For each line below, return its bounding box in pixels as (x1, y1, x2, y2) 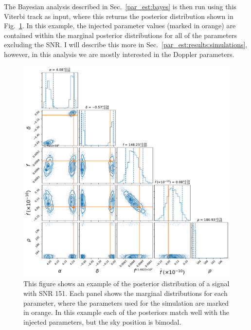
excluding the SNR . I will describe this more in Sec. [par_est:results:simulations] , (4, 39, 248, 50)
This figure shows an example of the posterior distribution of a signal (23, 278, 230, 289)
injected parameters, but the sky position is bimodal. (23, 316, 181, 327)
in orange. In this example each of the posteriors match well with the (23, 307, 230, 317)
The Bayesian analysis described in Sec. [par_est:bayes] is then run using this (4, 1, 236, 11)
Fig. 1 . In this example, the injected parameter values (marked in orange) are (4, 20, 236, 31)
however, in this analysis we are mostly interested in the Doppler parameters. (4, 49, 234, 59)
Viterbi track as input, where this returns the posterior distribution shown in (4, 11, 233, 21)
